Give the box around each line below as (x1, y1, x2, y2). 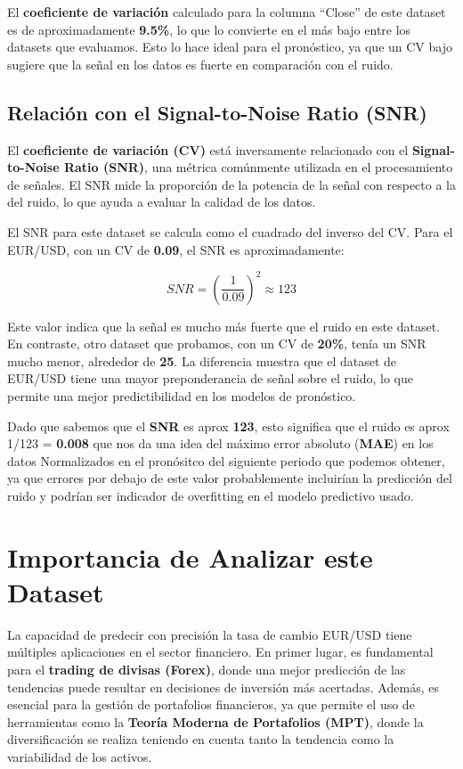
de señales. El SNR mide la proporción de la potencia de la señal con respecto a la (7, 175, 456, 193)
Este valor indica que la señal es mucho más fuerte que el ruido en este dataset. (7, 316, 441, 335)
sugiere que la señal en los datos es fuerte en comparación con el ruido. (7, 54, 394, 73)
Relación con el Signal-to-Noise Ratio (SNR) (7, 98, 427, 126)
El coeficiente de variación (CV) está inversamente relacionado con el (7, 140, 409, 159)
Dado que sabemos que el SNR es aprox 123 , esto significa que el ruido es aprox (7, 416, 450, 435)
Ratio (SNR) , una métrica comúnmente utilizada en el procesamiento (63, 158, 453, 176)
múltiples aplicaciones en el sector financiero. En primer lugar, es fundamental (7, 642, 434, 661)
